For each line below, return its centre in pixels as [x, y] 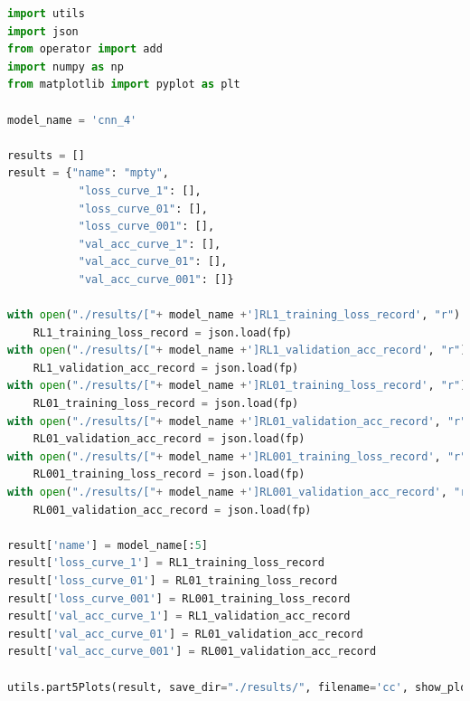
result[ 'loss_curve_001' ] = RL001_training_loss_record [179, 598]
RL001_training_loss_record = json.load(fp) [169, 474]
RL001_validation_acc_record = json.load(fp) [172, 510]
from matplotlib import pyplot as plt [124, 85]
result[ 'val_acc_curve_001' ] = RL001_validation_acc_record [192, 652]
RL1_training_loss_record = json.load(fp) [163, 332]
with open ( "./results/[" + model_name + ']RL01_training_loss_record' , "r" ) [237, 386]
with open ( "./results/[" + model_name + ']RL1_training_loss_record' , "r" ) [234, 315]
